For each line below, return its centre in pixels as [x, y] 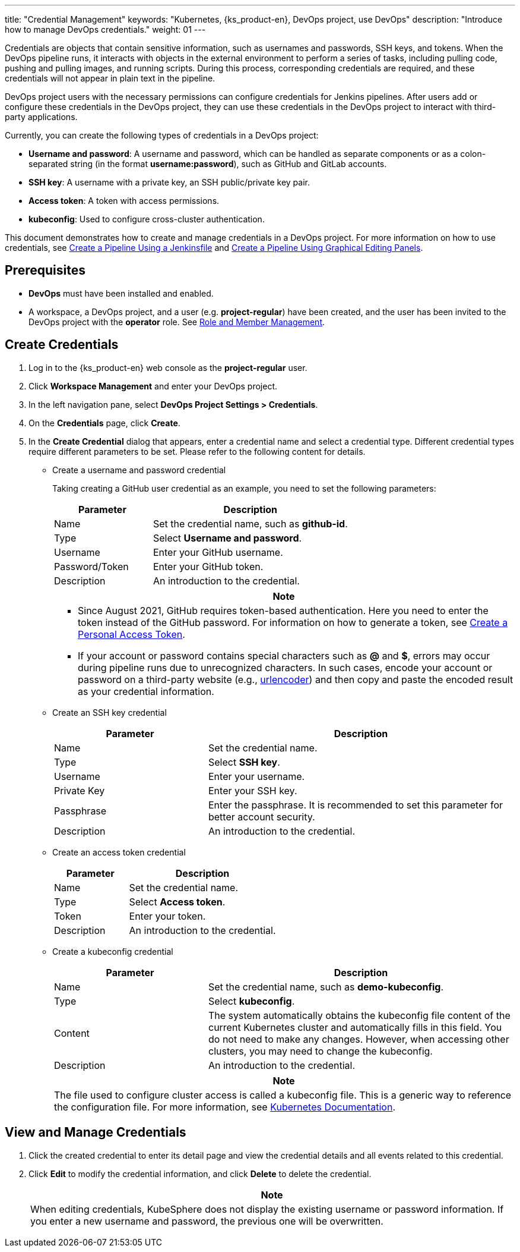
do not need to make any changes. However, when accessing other [359, 1039]
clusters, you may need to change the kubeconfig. [320, 1051]
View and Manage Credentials [96, 1133]
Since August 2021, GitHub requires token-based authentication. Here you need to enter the [283, 610]
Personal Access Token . [131, 634]
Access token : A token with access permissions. [124, 201]
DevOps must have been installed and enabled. [121, 293]
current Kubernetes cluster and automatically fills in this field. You [355, 1027]
